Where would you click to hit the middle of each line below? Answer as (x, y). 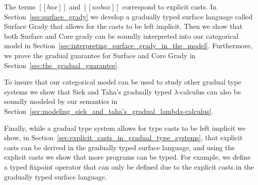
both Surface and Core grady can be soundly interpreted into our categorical (121, 36)
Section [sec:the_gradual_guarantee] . (62, 65)
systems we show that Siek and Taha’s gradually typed (88, 91)
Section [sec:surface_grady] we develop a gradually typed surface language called (128, 16)
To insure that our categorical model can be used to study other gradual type (123, 82)
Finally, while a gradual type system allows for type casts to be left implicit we (125, 128)
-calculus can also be (209, 91)
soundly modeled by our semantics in (61, 101)
